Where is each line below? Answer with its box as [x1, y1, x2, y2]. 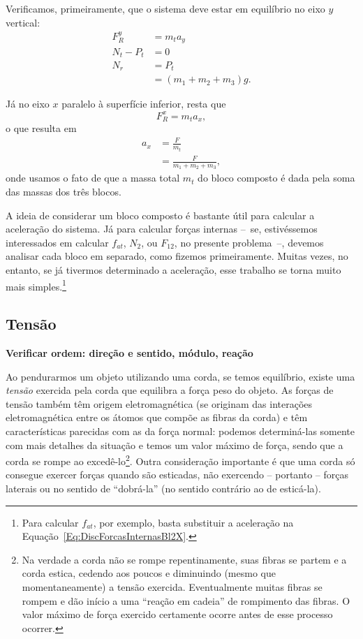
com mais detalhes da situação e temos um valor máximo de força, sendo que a [6, 437, 343, 452]
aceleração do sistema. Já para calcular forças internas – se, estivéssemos [6, 221, 318, 236]
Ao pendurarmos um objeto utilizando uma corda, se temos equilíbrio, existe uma [6, 369, 355, 383]
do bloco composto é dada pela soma [198, 170, 355, 185]
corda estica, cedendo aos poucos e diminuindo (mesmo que [22, 566, 276, 580]
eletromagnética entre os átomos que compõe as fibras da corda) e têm [6, 410, 308, 425]
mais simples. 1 [6, 277, 66, 293]
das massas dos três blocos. [6, 184, 121, 199]
